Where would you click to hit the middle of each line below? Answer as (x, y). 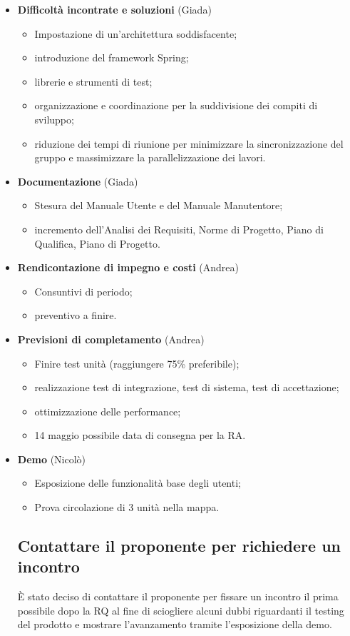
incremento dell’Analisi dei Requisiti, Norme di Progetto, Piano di (179, 229)
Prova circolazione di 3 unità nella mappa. (127, 507)
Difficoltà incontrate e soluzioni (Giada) (114, 9)
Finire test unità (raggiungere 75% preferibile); (137, 363)
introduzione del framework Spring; (112, 57)
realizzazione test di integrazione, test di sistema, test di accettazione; (187, 387)
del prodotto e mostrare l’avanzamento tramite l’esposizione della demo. (175, 624)
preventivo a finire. (76, 315)
